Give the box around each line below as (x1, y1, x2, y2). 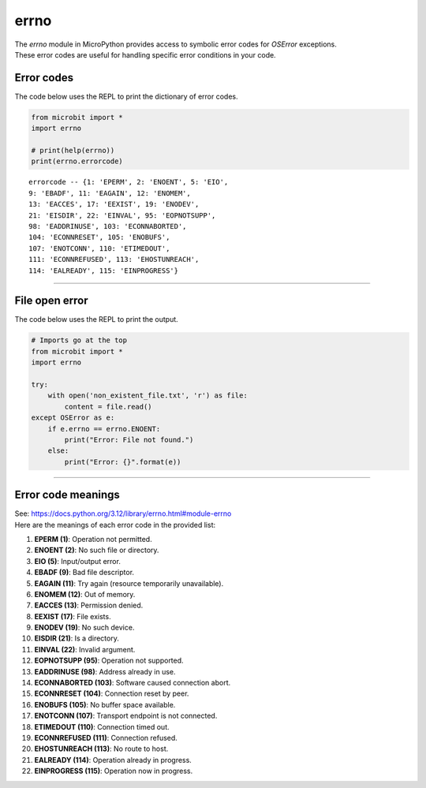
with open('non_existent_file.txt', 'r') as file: (47, 391, 248, 400)
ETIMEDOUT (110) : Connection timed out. (34, 722, 170, 731)
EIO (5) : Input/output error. (34, 556, 121, 566)
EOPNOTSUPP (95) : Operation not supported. (34, 655, 185, 666)
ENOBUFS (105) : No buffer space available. (34, 700, 176, 709)
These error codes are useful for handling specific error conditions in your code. (14, 50, 276, 59)
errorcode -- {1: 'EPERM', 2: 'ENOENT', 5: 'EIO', (28, 177, 229, 187)
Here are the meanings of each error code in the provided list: (14, 520, 216, 529)
